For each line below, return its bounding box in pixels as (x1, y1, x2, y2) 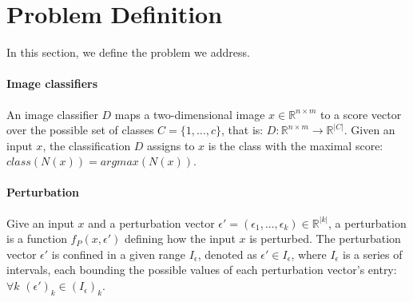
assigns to (147, 137, 195, 153)
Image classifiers (6, 75, 98, 92)
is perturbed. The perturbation (249, 230, 401, 247)
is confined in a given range (51, 245, 186, 262)
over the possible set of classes (6, 121, 154, 138)
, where (291, 245, 327, 262)
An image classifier (6, 105, 98, 122)
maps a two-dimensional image (114, 105, 265, 122)
